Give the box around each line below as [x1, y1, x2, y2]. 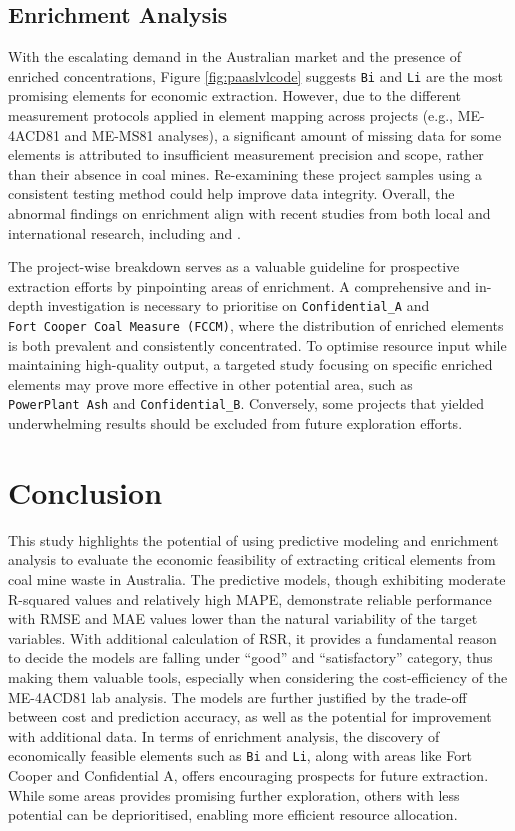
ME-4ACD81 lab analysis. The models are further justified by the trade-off [8, 686, 467, 707]
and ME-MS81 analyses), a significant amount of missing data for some [64, 124, 502, 145]
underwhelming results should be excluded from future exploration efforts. [8, 413, 463, 434]
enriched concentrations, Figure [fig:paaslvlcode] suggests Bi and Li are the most [8, 65, 503, 86]
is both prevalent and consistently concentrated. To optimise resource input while [8, 334, 507, 355]
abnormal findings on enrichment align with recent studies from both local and [8, 203, 491, 224]
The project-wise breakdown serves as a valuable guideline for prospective [8, 256, 460, 277]
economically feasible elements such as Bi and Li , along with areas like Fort [8, 745, 473, 766]
